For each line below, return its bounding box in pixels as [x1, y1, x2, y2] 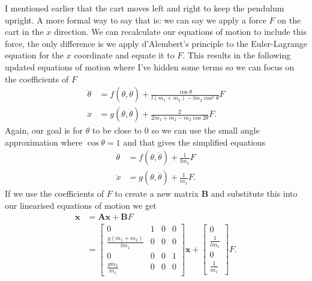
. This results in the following [182, 49, 291, 61]
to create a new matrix [115, 187, 199, 200]
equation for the [5, 49, 64, 61]
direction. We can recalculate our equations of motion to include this [53, 25, 307, 38]
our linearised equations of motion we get [5, 199, 157, 212]
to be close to [92, 124, 142, 137]
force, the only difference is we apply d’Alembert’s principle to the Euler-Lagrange [5, 37, 307, 49]
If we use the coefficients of [5, 187, 104, 200]
